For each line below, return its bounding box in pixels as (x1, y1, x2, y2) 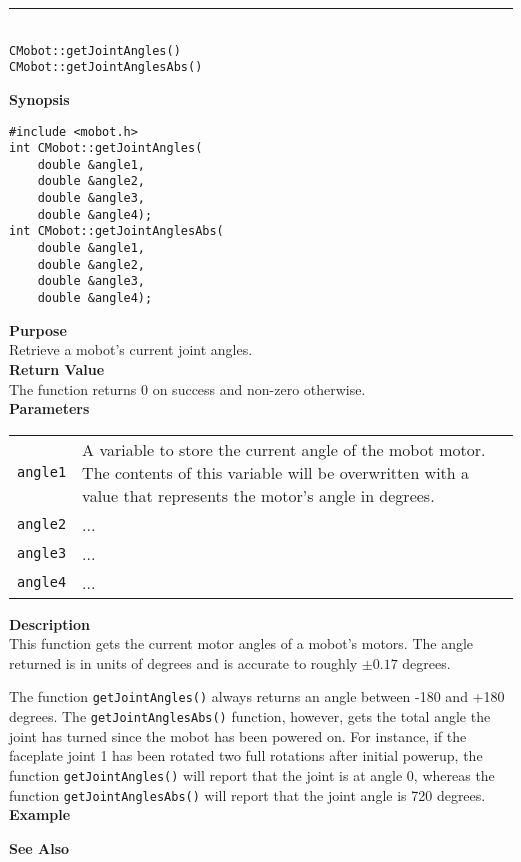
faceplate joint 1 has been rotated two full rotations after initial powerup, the (9, 745, 483, 766)
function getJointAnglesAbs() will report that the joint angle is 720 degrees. (9, 784, 486, 805)
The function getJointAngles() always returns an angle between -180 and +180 (9, 686, 505, 707)
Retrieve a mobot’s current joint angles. (9, 339, 253, 360)
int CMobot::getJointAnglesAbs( (9, 224, 224, 239)
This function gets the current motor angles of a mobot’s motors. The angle (9, 633, 474, 654)
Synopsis (9, 88, 70, 109)
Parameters (9, 398, 90, 419)
